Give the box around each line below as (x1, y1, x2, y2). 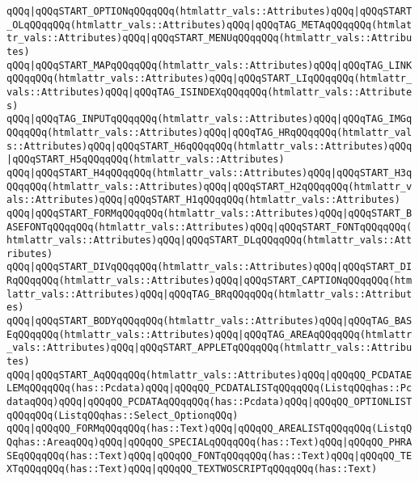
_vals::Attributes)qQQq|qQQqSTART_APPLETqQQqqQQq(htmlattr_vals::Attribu (6, 342, 413, 354)
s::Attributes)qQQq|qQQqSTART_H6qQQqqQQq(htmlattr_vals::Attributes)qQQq (6, 140, 413, 152)
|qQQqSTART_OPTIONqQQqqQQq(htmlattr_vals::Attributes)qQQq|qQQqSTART (29, 6, 413, 17)
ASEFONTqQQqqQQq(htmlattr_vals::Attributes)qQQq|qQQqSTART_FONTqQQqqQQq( (6, 221, 413, 233)
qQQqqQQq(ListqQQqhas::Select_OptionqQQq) (6, 409, 239, 421)
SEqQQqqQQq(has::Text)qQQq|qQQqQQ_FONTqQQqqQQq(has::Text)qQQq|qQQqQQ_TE (6, 449, 413, 462)
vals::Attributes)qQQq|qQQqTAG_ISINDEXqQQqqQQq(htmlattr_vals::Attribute (6, 86, 413, 98)
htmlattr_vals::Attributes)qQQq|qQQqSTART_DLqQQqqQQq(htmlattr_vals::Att (6, 234, 413, 247)
